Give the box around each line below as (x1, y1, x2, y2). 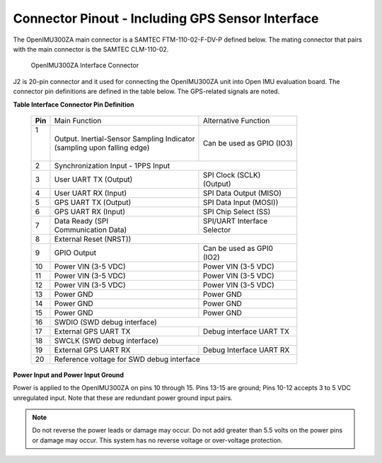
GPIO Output (54, 247, 97, 257)
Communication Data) (54, 225, 127, 235)
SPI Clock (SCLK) (202, 170, 261, 180)
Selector (202, 225, 231, 235)
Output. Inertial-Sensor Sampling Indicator (54, 134, 195, 143)
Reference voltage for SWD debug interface (54, 354, 201, 364)
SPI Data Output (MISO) (202, 188, 282, 198)
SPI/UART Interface (202, 216, 268, 225)
